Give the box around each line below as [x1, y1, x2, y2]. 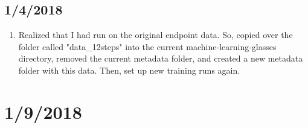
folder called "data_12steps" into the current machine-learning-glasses [18, 40, 277, 53]
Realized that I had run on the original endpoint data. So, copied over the [18, 28, 293, 41]
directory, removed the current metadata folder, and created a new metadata [18, 52, 303, 65]
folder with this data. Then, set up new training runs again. [18, 63, 240, 76]
